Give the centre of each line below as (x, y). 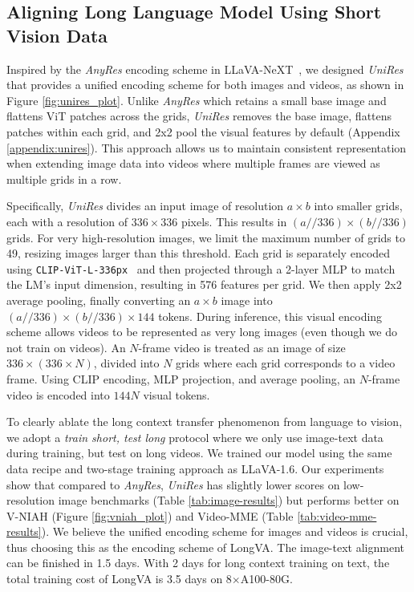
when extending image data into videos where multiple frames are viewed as (193, 163)
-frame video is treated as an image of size (242, 347)
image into (247, 300)
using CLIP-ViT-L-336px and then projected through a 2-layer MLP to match (201, 268)
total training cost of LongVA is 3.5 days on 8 (119, 579)
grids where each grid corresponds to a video (286, 363)
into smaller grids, (358, 206)
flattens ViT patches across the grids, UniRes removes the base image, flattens (199, 116)
